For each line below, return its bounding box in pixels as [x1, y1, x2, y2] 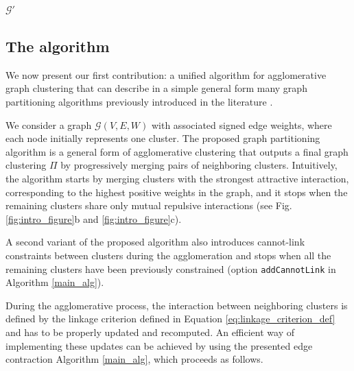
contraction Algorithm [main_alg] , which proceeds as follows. [5, 352, 263, 366]
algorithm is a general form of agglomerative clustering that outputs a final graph [5, 144, 349, 158]
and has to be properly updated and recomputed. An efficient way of [5, 324, 294, 339]
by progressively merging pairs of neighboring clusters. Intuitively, [60, 158, 338, 172]
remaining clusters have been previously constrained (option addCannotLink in [5, 261, 336, 276]
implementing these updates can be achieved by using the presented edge [5, 338, 313, 352]
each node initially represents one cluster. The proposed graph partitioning [5, 131, 320, 145]
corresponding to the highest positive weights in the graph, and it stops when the [5, 184, 348, 199]
